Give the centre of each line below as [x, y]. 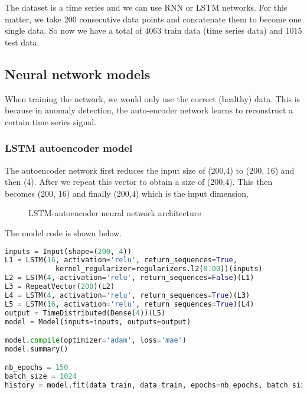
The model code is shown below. [63, 232]
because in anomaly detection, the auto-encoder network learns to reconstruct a [149, 110]
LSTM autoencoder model [69, 148]
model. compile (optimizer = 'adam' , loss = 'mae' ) [96, 341]
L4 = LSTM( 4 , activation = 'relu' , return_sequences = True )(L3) [128, 295]
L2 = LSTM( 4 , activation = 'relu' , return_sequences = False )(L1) [130, 278]
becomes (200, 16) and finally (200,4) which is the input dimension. [127, 193]
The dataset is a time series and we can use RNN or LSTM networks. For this [146, 7]
